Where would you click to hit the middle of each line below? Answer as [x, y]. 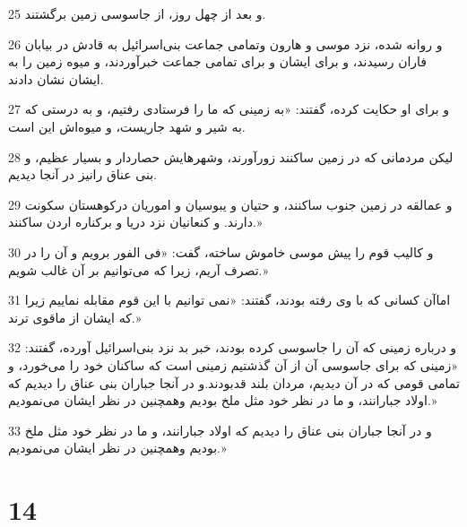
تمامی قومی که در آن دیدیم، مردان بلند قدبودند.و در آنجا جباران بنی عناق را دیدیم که [234, 382]
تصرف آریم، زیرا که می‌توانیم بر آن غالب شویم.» [138, 269]
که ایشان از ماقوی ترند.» [75, 317]
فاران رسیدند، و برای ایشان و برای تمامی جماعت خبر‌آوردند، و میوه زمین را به [218, 61]
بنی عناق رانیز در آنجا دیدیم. [82, 174]
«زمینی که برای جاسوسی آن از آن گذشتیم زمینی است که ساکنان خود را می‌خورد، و [233, 364]
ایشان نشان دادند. [56, 78]
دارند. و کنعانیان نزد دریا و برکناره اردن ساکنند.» [135, 222]
